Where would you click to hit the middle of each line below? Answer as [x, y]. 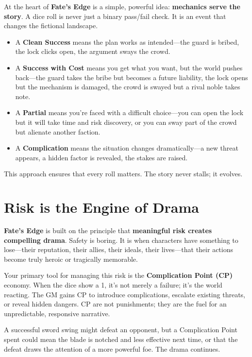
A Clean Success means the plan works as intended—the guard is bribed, [127, 42]
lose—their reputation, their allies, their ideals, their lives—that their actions [118, 249]
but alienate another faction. [58, 131]
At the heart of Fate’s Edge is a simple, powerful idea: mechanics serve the [122, 6]
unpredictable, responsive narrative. [57, 313]
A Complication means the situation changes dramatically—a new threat [127, 148]
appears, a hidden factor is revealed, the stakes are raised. [101, 157]
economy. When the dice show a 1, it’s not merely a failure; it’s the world [113, 285]
